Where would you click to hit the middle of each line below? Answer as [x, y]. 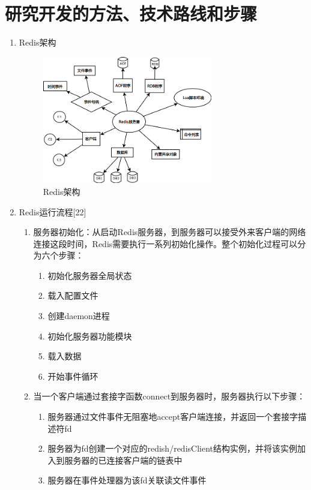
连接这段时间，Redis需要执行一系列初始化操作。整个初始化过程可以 [165, 243]
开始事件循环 [73, 376]
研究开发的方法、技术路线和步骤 [131, 13]
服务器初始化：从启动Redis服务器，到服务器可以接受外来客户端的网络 [170, 232]
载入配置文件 [73, 295]
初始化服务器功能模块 [90, 336]
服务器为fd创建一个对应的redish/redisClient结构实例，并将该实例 [172, 448]
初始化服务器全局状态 [90, 275]
